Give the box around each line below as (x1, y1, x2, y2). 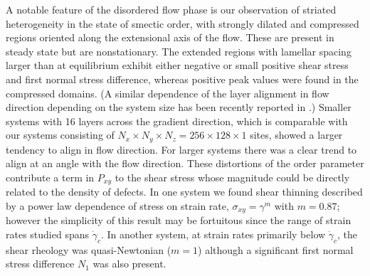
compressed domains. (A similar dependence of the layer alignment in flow (6, 85, 329, 100)
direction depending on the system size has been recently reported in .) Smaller (6, 100, 351, 115)
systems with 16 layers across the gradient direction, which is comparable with (6, 113, 348, 128)
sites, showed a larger (250, 127, 343, 142)
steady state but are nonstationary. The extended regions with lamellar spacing (6, 43, 351, 58)
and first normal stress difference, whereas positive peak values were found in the (6, 71, 359, 86)
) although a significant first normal (198, 242, 354, 257)
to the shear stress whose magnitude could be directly (115, 169, 350, 184)
